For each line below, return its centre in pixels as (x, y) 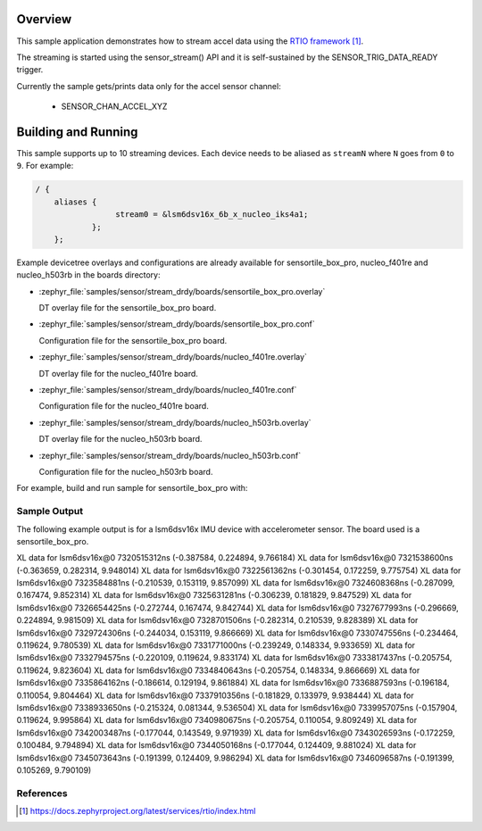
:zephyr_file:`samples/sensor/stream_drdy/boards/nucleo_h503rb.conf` (170, 455)
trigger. (30, 70)
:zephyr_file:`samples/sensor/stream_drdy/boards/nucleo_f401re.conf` (168, 390)
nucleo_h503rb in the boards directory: (88, 275)
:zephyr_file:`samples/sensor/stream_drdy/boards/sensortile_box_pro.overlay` (182, 291)
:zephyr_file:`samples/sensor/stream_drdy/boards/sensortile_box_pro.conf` (177, 324)
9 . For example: (45, 166)
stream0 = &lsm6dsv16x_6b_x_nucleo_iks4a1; (212, 215)
